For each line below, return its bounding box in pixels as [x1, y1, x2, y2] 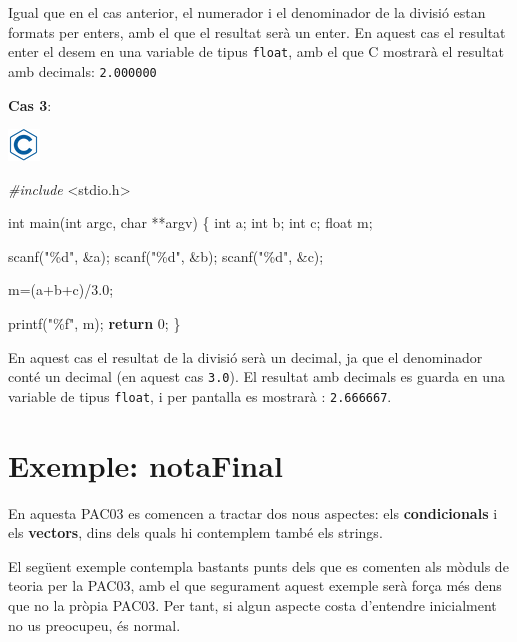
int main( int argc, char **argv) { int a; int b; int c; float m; [8, 212, 373, 233]
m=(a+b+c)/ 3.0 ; [8, 279, 114, 300]
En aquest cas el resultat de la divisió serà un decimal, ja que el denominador [8, 346, 483, 367]
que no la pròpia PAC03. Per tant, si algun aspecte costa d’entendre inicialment [8, 595, 497, 616]
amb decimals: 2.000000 [8, 60, 157, 81]
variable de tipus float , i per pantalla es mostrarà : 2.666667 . [8, 385, 392, 406]
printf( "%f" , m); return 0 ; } [8, 313, 181, 334]
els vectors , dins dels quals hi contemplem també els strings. [8, 522, 383, 543]
